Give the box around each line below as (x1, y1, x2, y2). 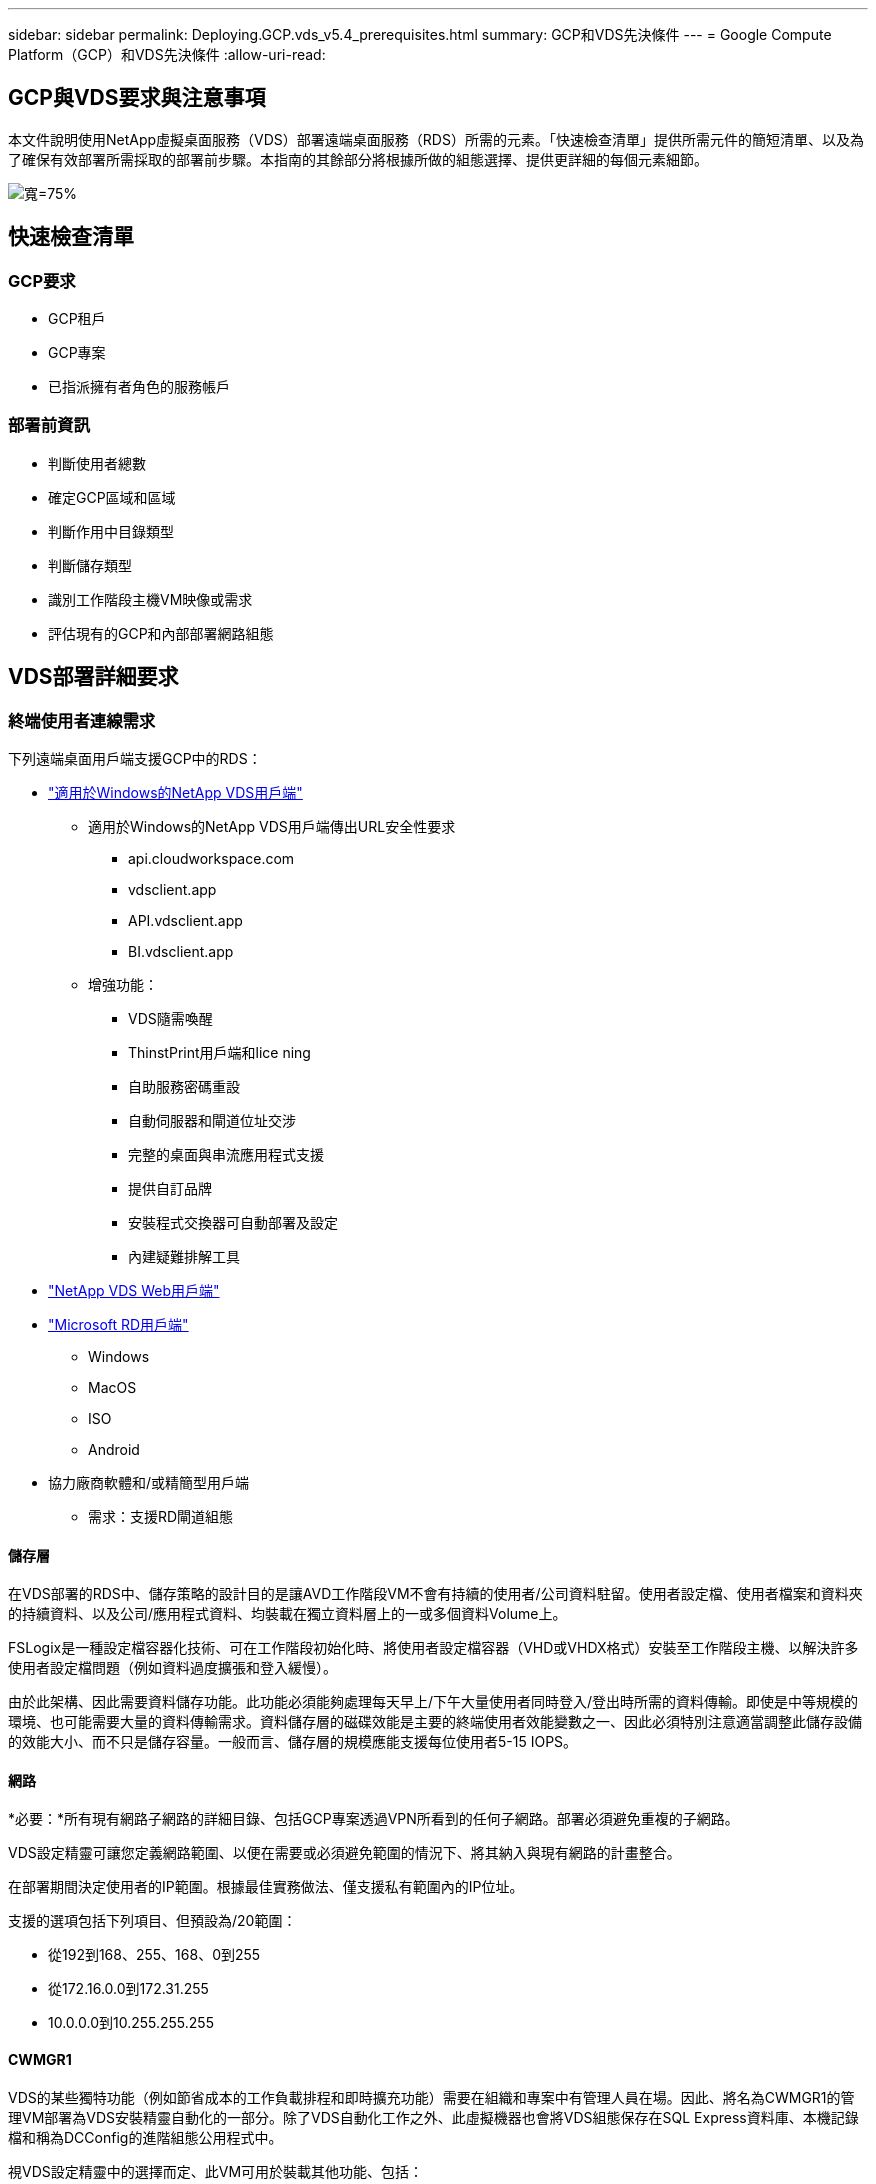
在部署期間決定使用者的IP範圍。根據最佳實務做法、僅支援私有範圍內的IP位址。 (8, 1878, 524, 1896)
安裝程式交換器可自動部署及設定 (128, 1214, 338, 1232)
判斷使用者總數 (48, 454, 146, 472)
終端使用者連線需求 (8, 710, 156, 731)
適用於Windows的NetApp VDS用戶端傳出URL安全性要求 (88, 818, 456, 836)
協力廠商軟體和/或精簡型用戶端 (48, 1474, 250, 1492)
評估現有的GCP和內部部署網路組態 (48, 624, 274, 642)
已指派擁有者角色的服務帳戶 (48, 378, 230, 396)
